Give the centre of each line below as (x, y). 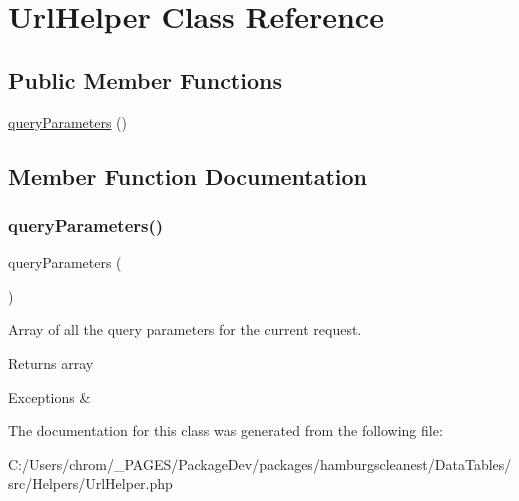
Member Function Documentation (188, 175)
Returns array (51, 362)
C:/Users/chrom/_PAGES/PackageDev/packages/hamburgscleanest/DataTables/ (260, 463)
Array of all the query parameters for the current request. (185, 329)
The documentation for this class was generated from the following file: (225, 430)
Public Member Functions (145, 79)
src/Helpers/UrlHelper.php (90, 483)
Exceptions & (49, 396)
